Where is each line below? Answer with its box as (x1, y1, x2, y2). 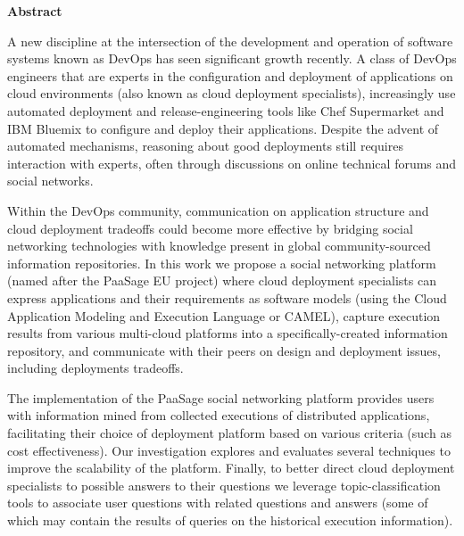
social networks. (7, 171, 94, 190)
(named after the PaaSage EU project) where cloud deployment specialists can (7, 271, 436, 290)
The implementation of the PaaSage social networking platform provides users (7, 388, 435, 407)
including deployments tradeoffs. (7, 359, 184, 377)
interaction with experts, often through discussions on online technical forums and (7, 153, 457, 172)
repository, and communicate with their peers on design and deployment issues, (7, 341, 441, 359)
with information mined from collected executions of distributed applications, (7, 406, 430, 425)
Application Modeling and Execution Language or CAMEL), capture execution (7, 306, 441, 325)
